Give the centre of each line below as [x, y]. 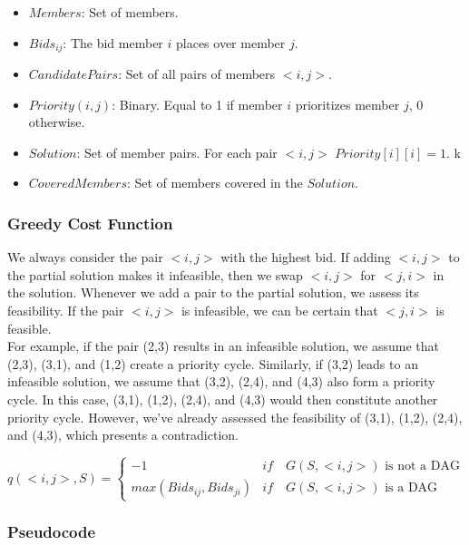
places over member [231, 42]
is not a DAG [422, 467]
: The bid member [113, 42]
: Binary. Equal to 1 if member [197, 104]
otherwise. [57, 122]
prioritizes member [347, 104]
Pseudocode [52, 532]
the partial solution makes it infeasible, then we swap [155, 274]
